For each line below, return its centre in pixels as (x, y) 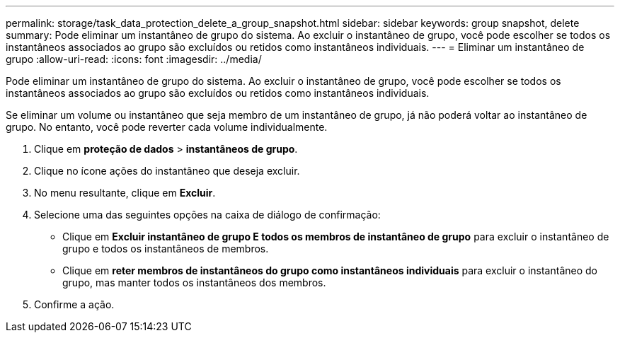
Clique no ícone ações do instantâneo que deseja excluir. (167, 171)
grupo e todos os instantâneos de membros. (166, 249)
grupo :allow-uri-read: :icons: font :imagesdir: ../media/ (134, 59)
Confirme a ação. (74, 304)
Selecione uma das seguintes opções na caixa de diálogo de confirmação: (207, 215)
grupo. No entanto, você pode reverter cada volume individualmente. (167, 127)
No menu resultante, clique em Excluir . (125, 193)
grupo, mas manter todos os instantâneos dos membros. (194, 282)
